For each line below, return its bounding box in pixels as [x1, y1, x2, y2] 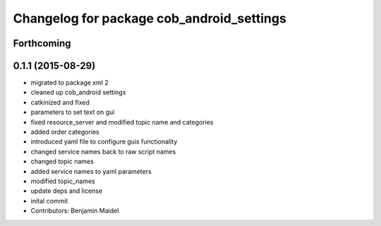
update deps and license [30, 187, 102, 195]
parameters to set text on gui [30, 108, 115, 116]
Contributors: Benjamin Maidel [30, 206, 119, 215]
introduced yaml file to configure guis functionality [30, 137, 178, 146]
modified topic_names [30, 177, 95, 185]
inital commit [30, 196, 68, 205]
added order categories [30, 127, 99, 137]
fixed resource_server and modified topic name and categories [30, 118, 214, 126]
